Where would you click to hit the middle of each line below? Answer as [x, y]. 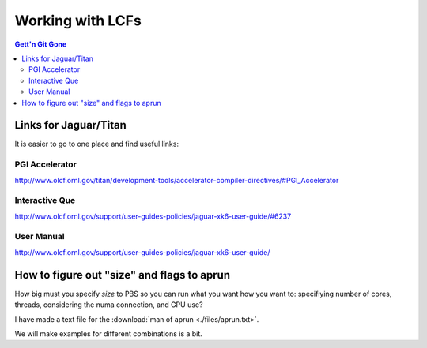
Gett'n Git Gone [41, 44]
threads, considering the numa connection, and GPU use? [109, 305]
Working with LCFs [78, 21]
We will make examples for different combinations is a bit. [109, 333]
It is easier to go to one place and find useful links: [97, 144]
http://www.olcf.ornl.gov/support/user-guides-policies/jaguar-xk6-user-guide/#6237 [153, 216]
